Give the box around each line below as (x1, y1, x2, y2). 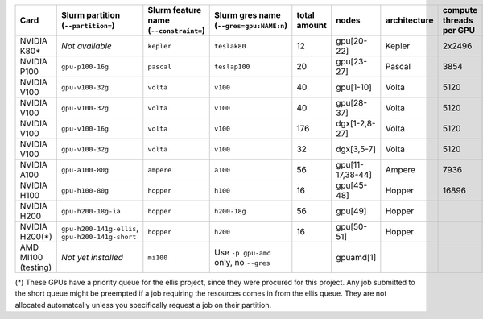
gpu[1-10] (335, 81, 372, 93)
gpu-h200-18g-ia (61, 206, 121, 215)
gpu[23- (335, 56, 368, 67)
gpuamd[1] (335, 252, 377, 263)
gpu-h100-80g (61, 186, 109, 195)
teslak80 (214, 41, 246, 50)
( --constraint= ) (147, 25, 205, 35)
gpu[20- (335, 35, 368, 46)
